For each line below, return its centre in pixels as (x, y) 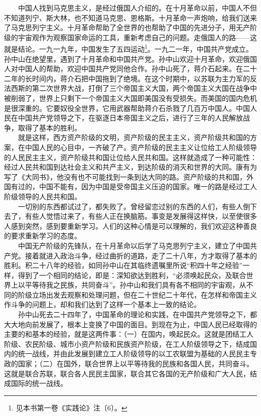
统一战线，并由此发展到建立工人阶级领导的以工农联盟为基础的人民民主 (134, 354)
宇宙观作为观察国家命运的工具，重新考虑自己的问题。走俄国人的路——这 (137, 37)
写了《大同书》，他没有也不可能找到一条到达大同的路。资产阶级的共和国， (125, 176)
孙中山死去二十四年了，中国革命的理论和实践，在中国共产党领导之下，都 (137, 314)
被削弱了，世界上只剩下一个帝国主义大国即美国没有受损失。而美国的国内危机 (130, 98)
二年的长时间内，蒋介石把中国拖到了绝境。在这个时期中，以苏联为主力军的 (127, 78)
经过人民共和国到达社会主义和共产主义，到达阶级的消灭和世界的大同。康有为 (130, 167)
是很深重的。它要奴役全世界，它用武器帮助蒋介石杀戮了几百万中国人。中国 (127, 108)
